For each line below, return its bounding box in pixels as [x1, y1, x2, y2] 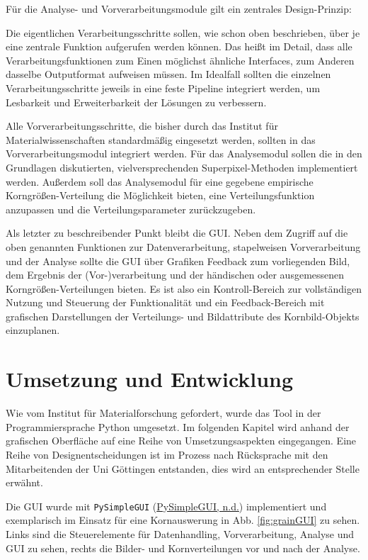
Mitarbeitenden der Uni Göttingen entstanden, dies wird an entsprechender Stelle [6, 461, 360, 476]
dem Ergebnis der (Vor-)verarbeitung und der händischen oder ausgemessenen [6, 267, 345, 282]
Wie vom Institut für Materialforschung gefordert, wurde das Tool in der [6, 405, 321, 420]
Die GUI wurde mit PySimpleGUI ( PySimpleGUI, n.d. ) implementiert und [6, 498, 327, 513]
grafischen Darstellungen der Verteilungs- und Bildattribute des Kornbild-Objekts [6, 308, 360, 323]
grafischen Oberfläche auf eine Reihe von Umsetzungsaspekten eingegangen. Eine [6, 433, 357, 448]
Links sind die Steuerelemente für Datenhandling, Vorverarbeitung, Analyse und [6, 527, 355, 541]
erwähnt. [6, 475, 43, 490]
